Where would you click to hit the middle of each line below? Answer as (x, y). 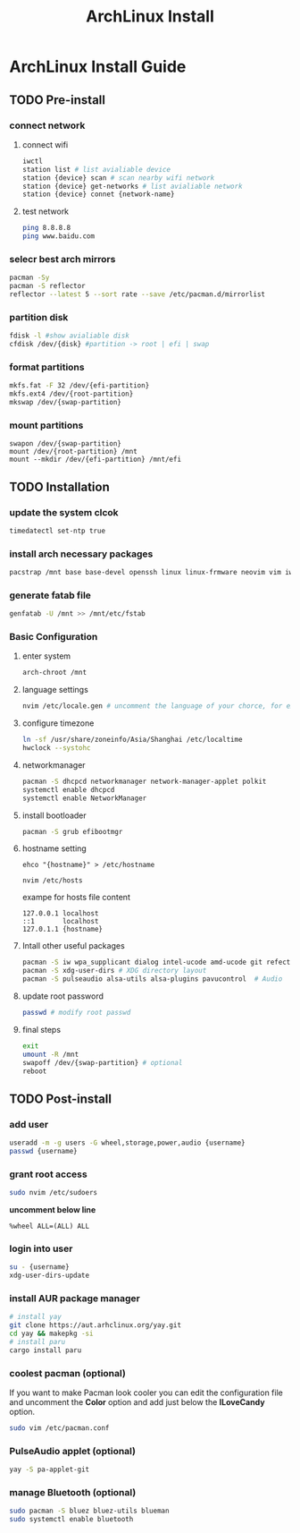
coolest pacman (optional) (68, 1373)
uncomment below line (53, 1209)
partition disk (39, 317)
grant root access (48, 1174)
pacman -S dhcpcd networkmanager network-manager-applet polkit (144, 781)
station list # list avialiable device (96, 169)
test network (46, 211)
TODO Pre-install (57, 100)
